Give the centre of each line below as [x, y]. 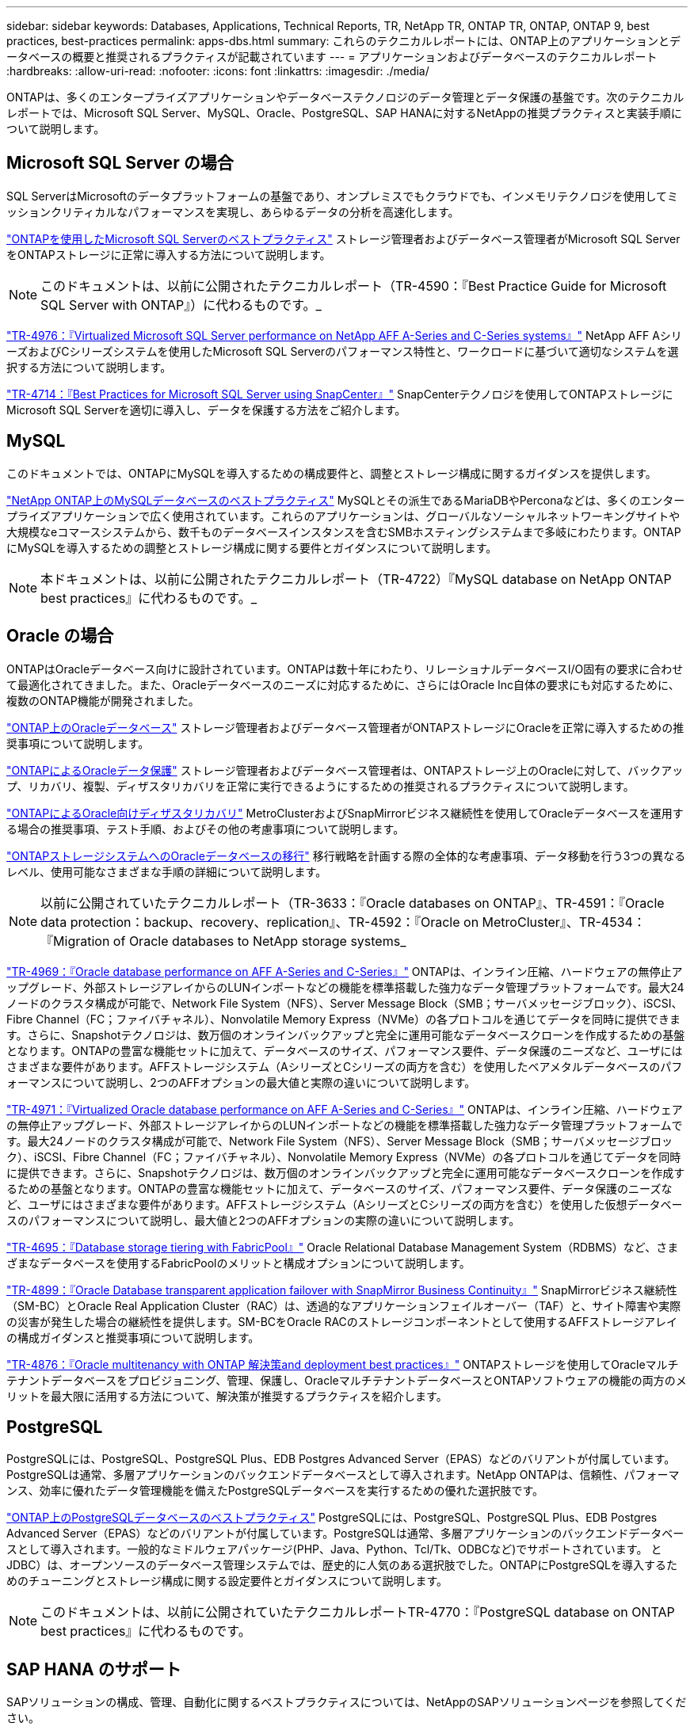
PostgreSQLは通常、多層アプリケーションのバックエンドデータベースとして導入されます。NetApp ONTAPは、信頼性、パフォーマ [343, 1475]
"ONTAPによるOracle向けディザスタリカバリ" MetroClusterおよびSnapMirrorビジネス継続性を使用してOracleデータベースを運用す [345, 813]
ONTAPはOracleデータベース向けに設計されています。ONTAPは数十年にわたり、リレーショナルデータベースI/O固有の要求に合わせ [345, 669]
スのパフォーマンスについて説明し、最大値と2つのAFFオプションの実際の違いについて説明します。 [263, 1220]
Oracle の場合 [60, 636]
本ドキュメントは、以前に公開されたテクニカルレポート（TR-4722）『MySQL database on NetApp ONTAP [356, 579]
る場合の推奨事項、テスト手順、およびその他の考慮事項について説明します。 [206, 829]
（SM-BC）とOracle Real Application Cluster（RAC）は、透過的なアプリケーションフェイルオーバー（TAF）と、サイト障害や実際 [344, 1305]
